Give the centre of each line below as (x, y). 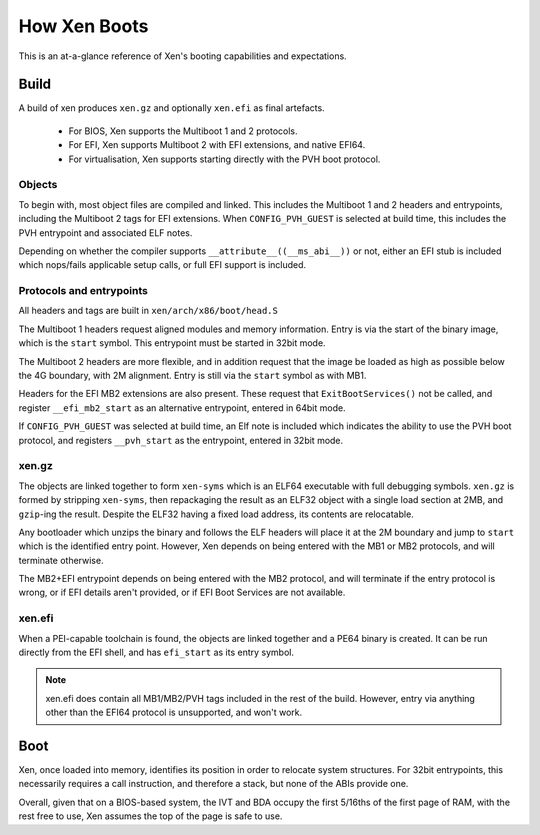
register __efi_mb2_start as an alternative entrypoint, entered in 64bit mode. (182, 407)
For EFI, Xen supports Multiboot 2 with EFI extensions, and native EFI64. (217, 145)
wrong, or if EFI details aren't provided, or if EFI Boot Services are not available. (182, 592)
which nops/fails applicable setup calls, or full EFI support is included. (162, 265)
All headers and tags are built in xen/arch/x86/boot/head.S (148, 311)
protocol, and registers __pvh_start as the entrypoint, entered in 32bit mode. (181, 440)
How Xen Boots (83, 26)
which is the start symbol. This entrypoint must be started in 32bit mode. (172, 343)
